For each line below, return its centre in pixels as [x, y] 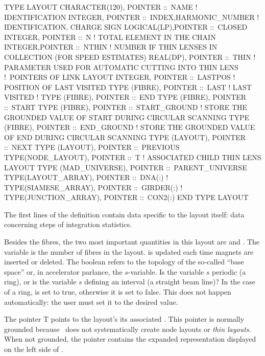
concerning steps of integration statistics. [68, 224]
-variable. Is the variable [166, 271]
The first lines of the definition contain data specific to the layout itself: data [124, 214]
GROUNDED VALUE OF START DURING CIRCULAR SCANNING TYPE [127, 117]
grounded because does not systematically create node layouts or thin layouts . [128, 329]
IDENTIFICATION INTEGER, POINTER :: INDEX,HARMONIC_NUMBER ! [132, 17]
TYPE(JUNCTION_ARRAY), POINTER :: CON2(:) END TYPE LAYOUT [126, 197]
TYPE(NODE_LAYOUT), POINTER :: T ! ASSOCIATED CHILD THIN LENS [133, 157]
